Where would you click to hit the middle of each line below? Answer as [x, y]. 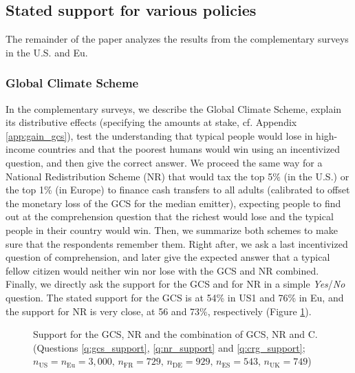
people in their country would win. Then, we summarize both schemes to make [172, 230]
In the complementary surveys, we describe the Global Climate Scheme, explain [174, 108]
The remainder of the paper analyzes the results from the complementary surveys [177, 39]
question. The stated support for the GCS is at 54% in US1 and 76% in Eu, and [175, 297]
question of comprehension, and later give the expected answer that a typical [168, 257]
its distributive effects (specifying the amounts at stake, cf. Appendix [151, 122]
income [20, 149]
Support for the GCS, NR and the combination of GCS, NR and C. [175, 334]
